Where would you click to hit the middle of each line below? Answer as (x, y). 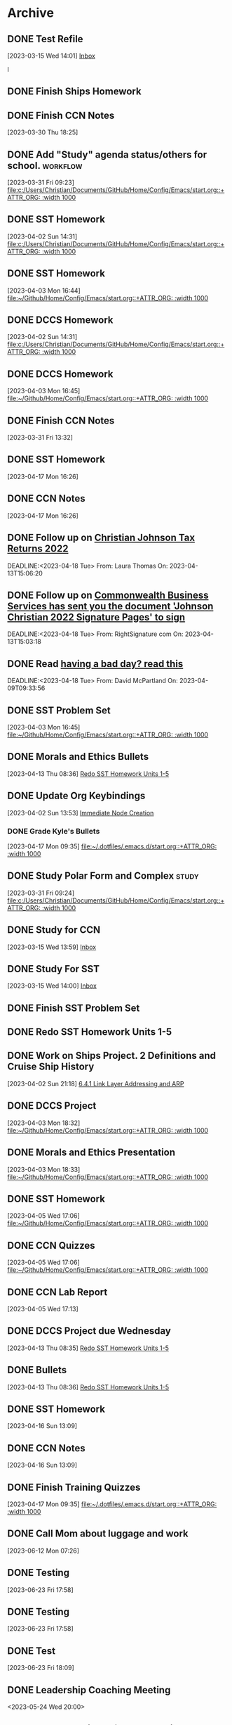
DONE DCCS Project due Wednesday (89, 1331)
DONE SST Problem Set (59, 710)
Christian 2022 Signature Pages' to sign (96, 617)
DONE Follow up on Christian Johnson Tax (101, 538)
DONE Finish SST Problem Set (74, 1008)
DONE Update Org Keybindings (76, 796)
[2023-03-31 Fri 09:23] (41, 183)
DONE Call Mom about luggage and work (98, 1534)
